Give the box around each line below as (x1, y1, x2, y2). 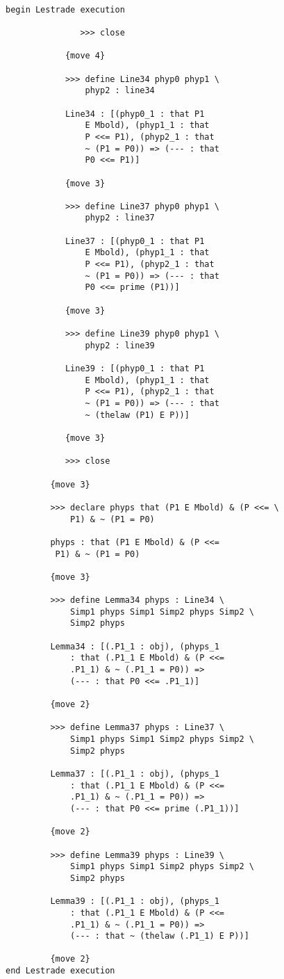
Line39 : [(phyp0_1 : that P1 (65, 364, 205, 373)
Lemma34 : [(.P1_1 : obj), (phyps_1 (50, 641, 219, 652)
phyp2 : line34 (85, 86, 155, 96)
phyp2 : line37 (85, 213, 155, 223)
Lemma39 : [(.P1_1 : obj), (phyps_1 (50, 896, 219, 907)
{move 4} (65, 51, 106, 61)
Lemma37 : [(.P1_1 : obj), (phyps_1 (50, 768, 219, 779)
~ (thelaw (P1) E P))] (85, 410, 190, 420)
